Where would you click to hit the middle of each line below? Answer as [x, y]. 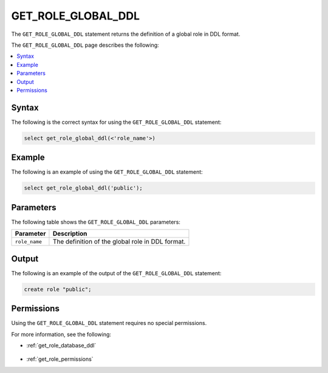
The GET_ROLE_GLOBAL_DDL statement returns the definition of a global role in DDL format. [126, 34]
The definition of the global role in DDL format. [119, 242]
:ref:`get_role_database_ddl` [61, 345]
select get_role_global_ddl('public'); [83, 188]
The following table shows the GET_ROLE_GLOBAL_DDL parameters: [96, 222]
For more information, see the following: [61, 334]
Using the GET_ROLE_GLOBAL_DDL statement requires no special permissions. [109, 323]
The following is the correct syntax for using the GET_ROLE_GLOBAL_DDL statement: [116, 122]
